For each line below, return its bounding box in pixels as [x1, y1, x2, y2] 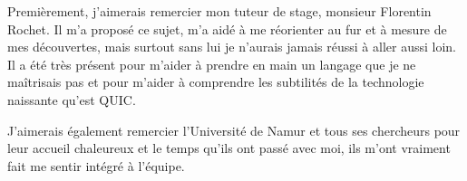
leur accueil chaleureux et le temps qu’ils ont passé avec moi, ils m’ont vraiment [7, 138, 451, 157]
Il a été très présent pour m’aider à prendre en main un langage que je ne [7, 54, 416, 73]
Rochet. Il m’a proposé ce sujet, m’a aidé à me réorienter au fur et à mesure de [7, 19, 447, 38]
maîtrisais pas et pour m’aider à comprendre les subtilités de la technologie [7, 72, 424, 91]
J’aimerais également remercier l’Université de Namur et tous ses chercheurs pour [7, 120, 461, 139]
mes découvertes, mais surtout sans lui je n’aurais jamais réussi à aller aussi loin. [7, 37, 456, 56]
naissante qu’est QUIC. [7, 90, 136, 109]
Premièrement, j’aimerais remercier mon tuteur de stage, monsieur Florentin [7, 2, 432, 20]
